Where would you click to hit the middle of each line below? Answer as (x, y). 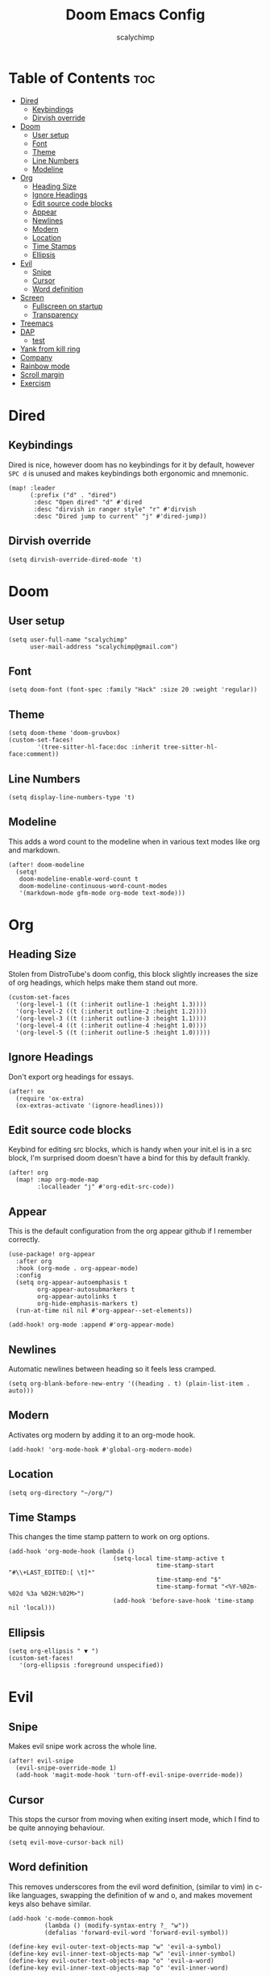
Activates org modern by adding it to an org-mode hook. (102, 1434)
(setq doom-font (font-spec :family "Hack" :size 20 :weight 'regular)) (133, 690)
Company (36, 357)
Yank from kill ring (50, 349)
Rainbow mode (45, 366)
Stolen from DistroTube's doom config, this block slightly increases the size (133, 973)
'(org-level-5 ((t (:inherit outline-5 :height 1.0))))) (113, 1032)
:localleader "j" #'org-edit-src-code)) (106, 1187)
